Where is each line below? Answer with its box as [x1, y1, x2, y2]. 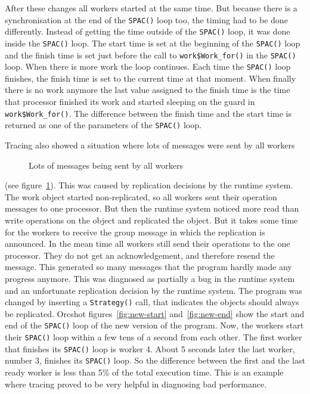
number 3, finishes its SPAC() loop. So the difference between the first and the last [5, 354, 305, 367]
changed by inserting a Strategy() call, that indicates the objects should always [5, 296, 299, 308]
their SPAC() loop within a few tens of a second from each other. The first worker [5, 331, 302, 343]
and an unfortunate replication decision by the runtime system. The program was [5, 284, 303, 296]
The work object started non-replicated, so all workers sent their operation [5, 190, 277, 203]
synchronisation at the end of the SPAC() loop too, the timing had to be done [5, 13, 288, 26]
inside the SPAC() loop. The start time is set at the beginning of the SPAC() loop [5, 36, 300, 49]
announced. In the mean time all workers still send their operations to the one [5, 237, 290, 250]
